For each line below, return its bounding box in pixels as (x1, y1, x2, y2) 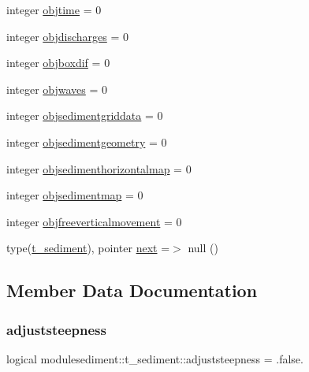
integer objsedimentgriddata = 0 (6, 107, 163, 124)
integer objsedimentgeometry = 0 (6, 133, 167, 150)
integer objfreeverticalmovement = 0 (6, 213, 182, 229)
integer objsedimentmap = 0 (6, 187, 143, 203)
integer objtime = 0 (6, 2, 102, 17)
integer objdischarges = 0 (6, 28, 129, 44)
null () (188, 240, 218, 256)
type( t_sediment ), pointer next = (6, 240, 170, 256)
